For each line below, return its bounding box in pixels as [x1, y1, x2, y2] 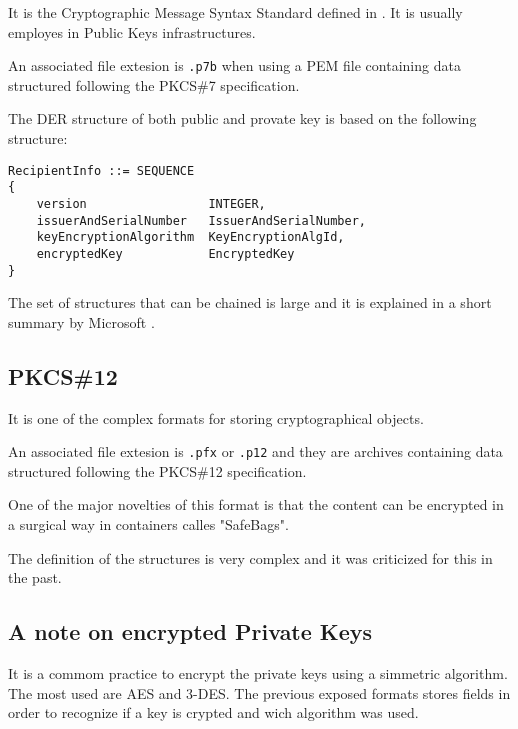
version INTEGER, [36, 196, 266, 211]
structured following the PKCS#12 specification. [8, 460, 307, 481]
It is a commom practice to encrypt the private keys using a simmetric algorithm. [8, 663, 508, 684]
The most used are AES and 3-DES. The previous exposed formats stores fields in [8, 682, 511, 703]
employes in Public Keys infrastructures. [8, 21, 256, 42]
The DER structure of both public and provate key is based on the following [8, 108, 477, 129]
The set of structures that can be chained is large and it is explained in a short [8, 292, 492, 313]
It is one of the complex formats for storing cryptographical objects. [8, 407, 424, 428]
